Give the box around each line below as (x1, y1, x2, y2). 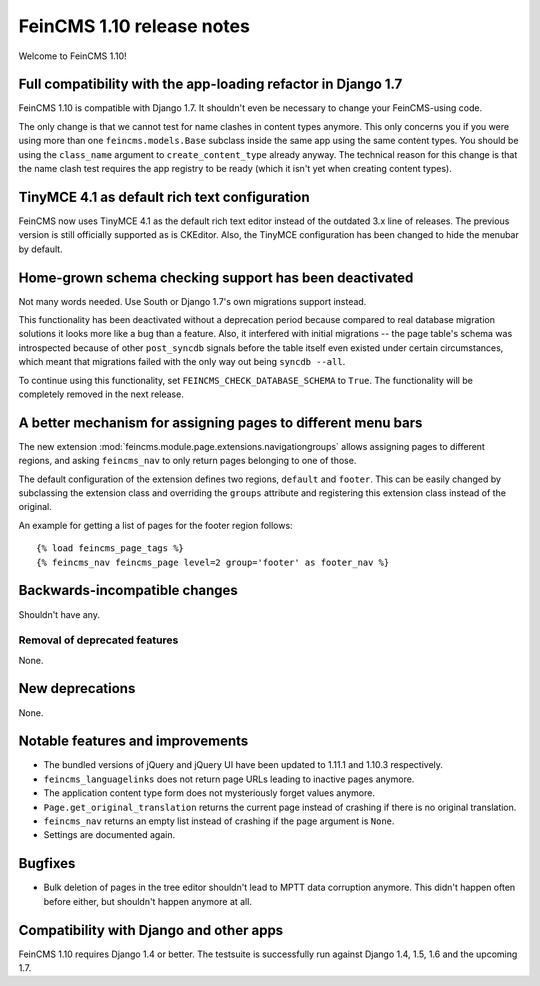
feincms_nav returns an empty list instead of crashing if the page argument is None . (43, 815, 395, 827)
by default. (18, 243, 64, 255)
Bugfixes (18, 855, 76, 872)
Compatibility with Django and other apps (18, 921, 284, 939)
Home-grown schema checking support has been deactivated (18, 269, 414, 286)
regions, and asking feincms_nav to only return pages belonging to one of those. (18, 455, 357, 467)
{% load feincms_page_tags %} (36, 543, 185, 554)
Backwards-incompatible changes (18, 582, 239, 599)
